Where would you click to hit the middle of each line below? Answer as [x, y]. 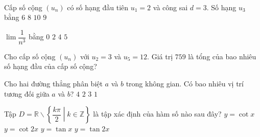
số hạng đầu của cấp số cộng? [51, 66]
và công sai [170, 7]
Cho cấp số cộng [30, 56]
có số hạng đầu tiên [98, 7]
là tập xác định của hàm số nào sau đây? [157, 114]
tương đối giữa [27, 93]
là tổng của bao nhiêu [222, 56]
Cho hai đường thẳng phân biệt [53, 84]
